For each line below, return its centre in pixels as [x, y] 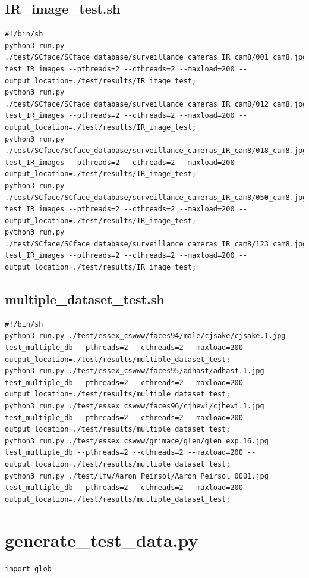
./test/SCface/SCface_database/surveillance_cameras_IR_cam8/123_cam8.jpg [156, 244]
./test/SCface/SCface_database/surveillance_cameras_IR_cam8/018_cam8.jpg [156, 151]
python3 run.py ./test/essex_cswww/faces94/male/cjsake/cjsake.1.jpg [145, 336]
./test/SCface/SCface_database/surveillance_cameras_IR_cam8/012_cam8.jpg [156, 104]
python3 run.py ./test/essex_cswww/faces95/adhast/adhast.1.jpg [135, 371]
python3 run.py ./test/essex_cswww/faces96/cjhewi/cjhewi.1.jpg [135, 406]
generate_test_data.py [102, 540]
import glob [28, 569]
